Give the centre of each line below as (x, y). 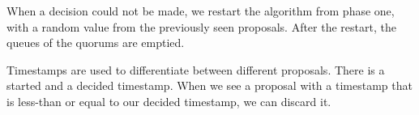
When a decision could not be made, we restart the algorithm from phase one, (201, 11)
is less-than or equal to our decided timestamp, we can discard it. (169, 101)
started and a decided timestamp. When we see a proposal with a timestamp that (209, 85)
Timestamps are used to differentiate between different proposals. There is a (196, 69)
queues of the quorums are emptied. (96, 43)
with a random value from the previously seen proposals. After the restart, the (201, 26)
